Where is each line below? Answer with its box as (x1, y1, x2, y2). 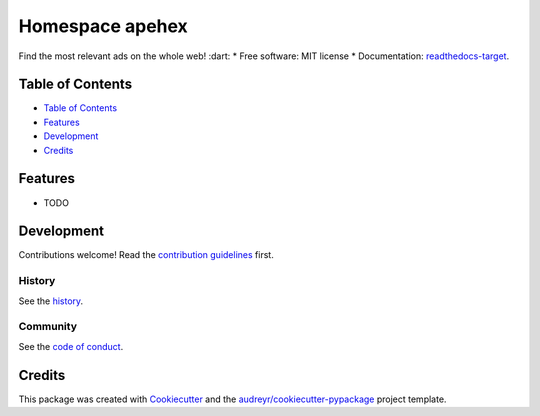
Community (18, 320, 77, 334)
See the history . (18, 295, 84, 307)
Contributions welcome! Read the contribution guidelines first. (18, 249, 274, 261)
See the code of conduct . (18, 340, 124, 352)
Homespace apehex (18, 15, 189, 37)
